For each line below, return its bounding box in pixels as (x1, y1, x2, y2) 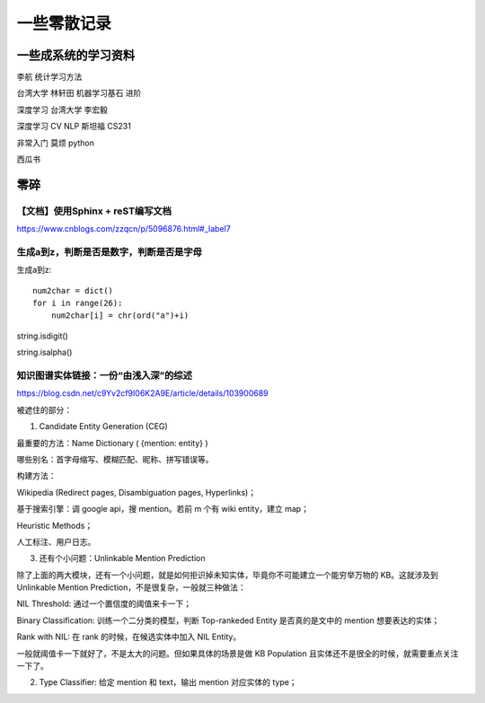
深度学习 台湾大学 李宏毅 (16, 104, 108, 115)
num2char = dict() (32, 286, 114, 295)
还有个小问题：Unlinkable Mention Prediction (39, 553, 206, 564)
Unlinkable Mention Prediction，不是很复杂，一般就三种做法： (16, 582, 246, 593)
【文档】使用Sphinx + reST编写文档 (16, 205, 172, 217)
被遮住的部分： (16, 404, 72, 415)
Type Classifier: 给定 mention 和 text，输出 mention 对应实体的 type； (39, 677, 297, 688)
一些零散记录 (16, 13, 112, 33)
